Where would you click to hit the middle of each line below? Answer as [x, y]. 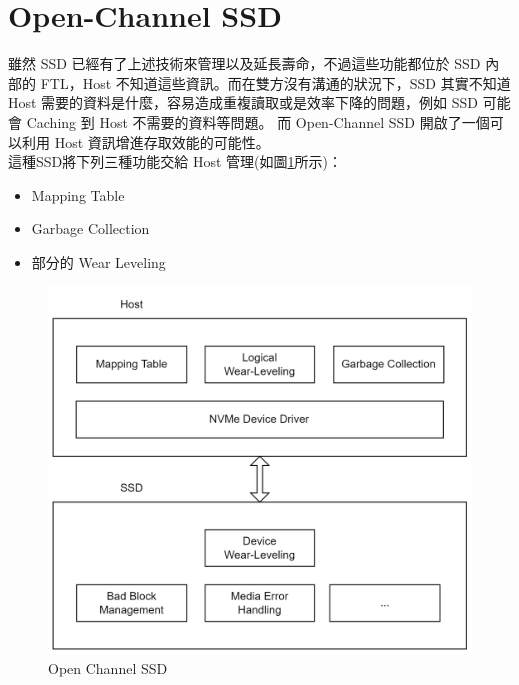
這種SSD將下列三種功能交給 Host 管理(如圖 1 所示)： [175, 161]
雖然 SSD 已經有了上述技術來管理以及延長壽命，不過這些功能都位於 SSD [244, 63]
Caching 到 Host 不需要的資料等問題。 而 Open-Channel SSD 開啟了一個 [258, 121]
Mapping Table [78, 194]
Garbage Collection [90, 228]
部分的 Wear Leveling [98, 261]
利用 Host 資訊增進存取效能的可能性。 [145, 141]
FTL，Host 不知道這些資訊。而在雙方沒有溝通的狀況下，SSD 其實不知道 [275, 82]
